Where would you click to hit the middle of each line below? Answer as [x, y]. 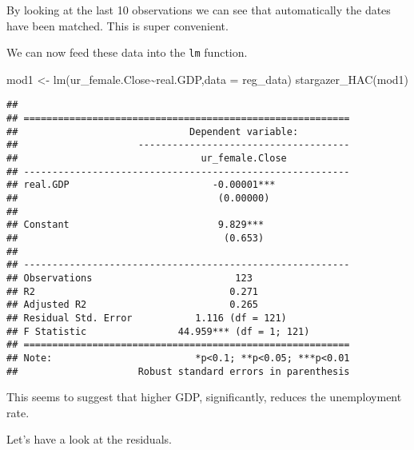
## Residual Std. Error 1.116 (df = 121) [147, 318]
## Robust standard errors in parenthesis [178, 371]
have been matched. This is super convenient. [117, 25]
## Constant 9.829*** [135, 225]
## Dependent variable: [153, 131]
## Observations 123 [129, 278]
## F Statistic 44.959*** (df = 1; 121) [158, 331]
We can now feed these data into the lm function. [127, 52]
